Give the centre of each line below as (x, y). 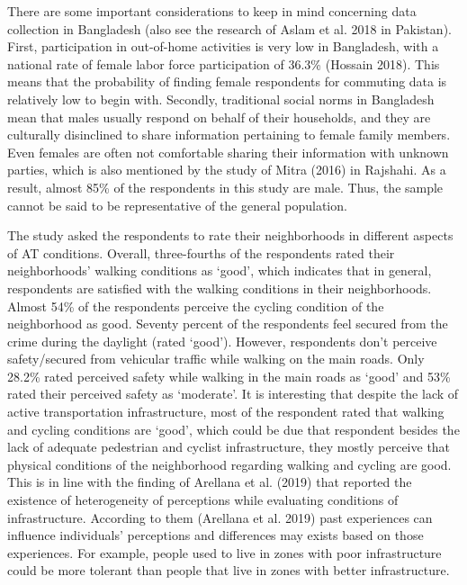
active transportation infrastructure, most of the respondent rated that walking (226, 412)
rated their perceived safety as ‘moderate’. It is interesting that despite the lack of (233, 394)
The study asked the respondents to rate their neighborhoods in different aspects (230, 235)
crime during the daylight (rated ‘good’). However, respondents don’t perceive (222, 341)
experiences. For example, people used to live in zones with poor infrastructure (225, 552)
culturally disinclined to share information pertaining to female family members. (229, 135)
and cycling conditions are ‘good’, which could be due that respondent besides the (233, 429)
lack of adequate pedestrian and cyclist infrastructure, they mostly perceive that (229, 447)
